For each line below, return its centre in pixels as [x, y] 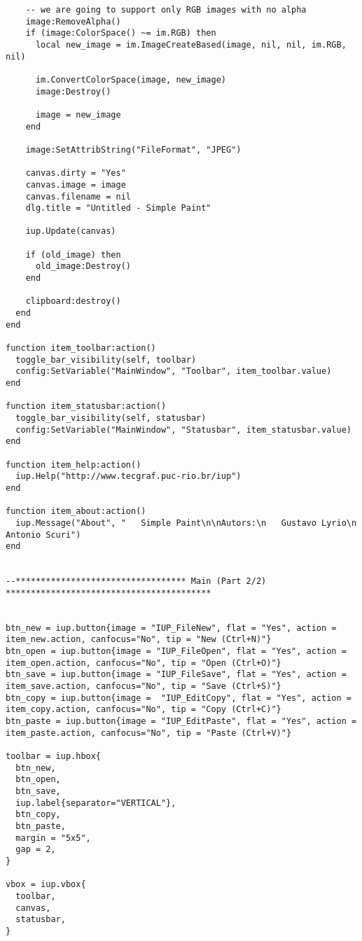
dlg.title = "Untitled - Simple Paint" [118, 208]
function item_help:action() [74, 465]
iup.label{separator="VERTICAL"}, [96, 803]
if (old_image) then [73, 255]
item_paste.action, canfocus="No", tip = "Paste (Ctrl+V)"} [149, 733]
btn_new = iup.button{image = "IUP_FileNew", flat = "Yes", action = [171, 628]
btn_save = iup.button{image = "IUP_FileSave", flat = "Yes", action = [176, 675]
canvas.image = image [76, 184]
